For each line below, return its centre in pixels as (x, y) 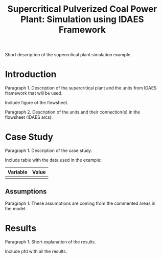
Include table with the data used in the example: (53, 160)
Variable (18, 172)
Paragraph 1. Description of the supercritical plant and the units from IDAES (81, 88)
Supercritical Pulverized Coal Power (82, 9)
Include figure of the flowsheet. (37, 103)
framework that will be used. (34, 93)
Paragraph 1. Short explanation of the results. (51, 242)
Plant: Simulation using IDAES (82, 19)
